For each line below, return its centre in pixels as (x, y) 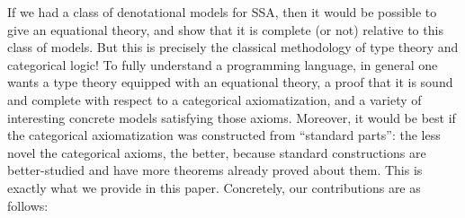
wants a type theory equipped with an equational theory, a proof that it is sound (230, 82)
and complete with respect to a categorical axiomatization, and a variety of (215, 99)
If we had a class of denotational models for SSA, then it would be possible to (222, 12)
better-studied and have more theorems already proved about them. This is (215, 170)
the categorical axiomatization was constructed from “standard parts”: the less (224, 135)
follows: (28, 205)
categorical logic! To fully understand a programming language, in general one (223, 64)
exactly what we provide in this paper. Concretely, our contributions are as (214, 187)
